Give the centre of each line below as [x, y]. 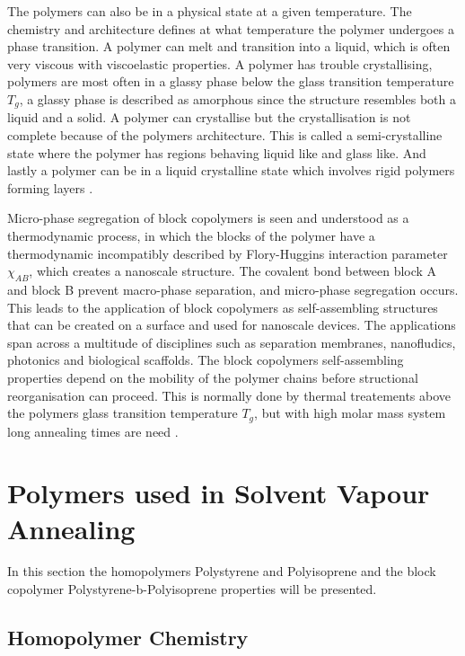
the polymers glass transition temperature [123, 413]
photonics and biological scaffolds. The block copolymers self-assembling [206, 360]
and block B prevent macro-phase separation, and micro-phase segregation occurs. [233, 289]
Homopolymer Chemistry [128, 638]
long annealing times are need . [93, 431]
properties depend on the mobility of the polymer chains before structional [213, 377]
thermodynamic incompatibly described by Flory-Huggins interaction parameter [228, 253]
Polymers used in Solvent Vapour [219, 493]
